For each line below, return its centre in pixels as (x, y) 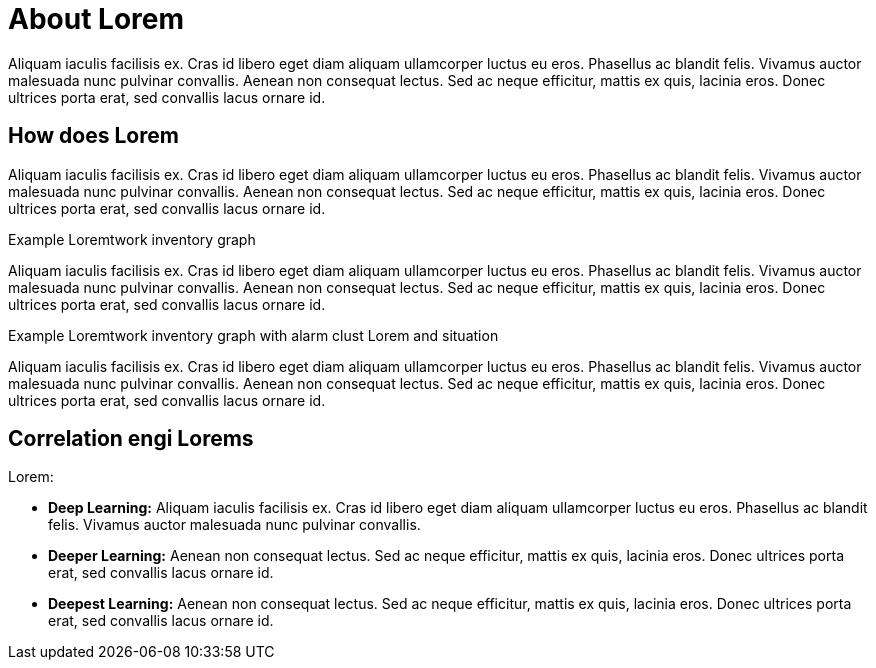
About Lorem (96, 19)
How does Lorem (93, 136)
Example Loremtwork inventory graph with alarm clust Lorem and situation (253, 335)
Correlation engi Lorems (131, 439)
